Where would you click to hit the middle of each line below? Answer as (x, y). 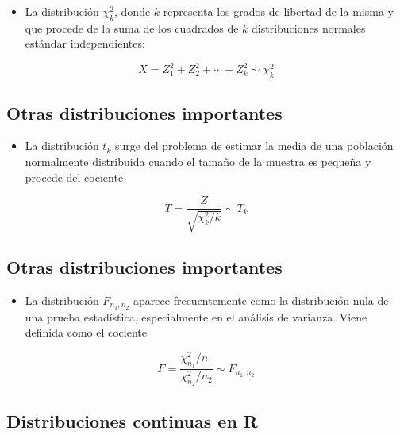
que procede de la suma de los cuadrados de (132, 27)
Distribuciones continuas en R (132, 420)
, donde (133, 11)
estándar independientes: (85, 43)
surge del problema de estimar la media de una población (254, 146)
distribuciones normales (309, 27)
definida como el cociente (86, 332)
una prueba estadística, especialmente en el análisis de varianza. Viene (196, 316)
